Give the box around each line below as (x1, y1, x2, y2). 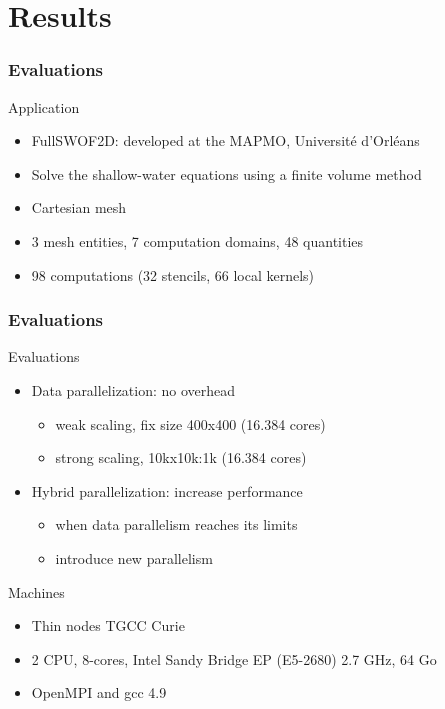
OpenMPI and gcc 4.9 (31, 682, 167, 703)
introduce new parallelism (55, 547, 213, 568)
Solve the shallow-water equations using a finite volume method (31, 163, 422, 184)
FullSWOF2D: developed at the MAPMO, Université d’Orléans (31, 130, 420, 151)
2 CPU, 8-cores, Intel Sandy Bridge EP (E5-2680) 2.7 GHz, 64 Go (31, 648, 437, 669)
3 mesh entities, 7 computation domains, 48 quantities (31, 230, 364, 251)
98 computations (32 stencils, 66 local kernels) (31, 264, 315, 285)
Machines (8, 581, 65, 602)
